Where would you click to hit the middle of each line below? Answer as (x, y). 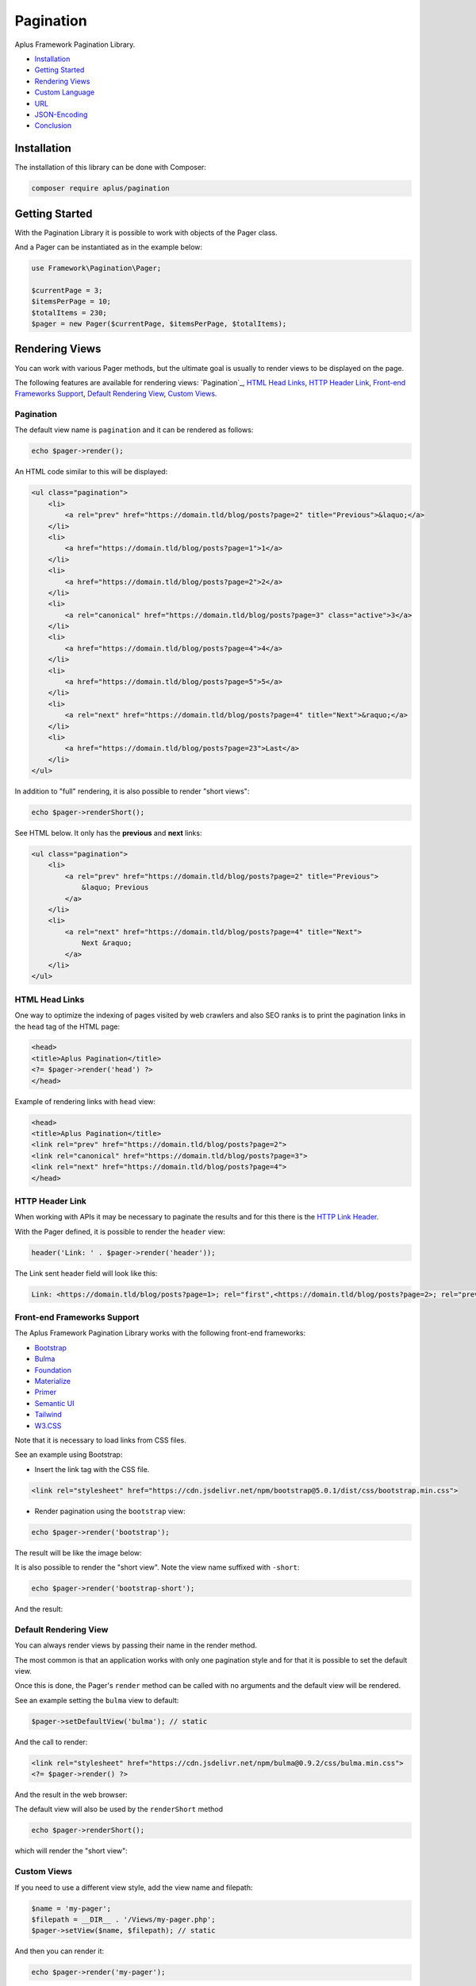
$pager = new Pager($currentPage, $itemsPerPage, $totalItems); (159, 324)
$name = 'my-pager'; (71, 1908)
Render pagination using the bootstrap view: (110, 1511)
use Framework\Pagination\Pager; (96, 269)
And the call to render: (51, 1742)
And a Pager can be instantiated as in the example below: (108, 247)
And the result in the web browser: (71, 1795)
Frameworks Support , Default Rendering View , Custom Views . (116, 394)
